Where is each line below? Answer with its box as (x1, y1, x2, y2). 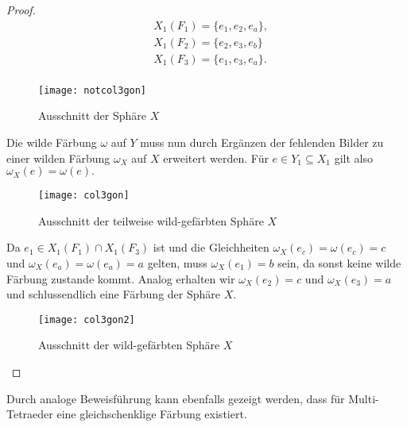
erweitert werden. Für (163, 149, 269, 166)
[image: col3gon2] (38, 314, 135, 325)
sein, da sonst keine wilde (277, 255, 401, 271)
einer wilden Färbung (6, 149, 110, 166)
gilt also (334, 149, 373, 166)
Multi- (348, 390, 379, 406)
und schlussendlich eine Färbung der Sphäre (6, 286, 221, 302)
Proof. (6, 2, 36, 17)
